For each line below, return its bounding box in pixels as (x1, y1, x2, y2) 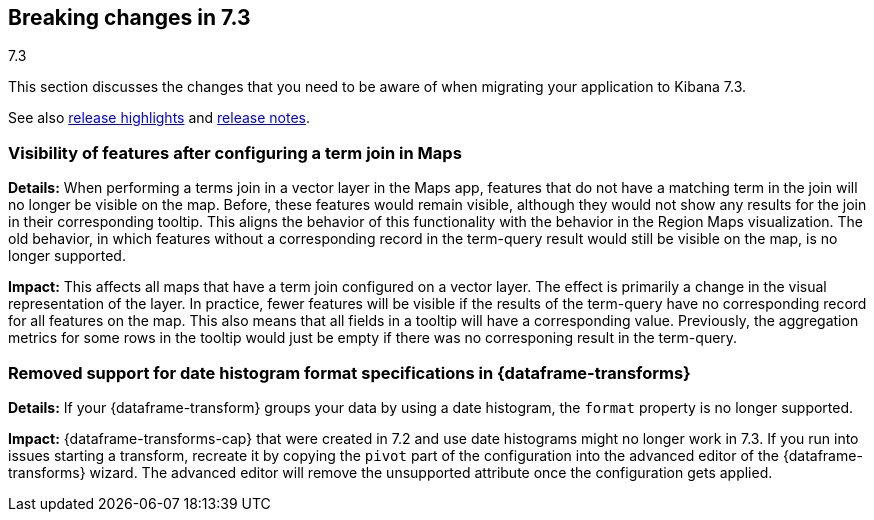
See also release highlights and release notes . (8, 109, 311, 127)
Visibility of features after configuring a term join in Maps (8, 142, 462, 163)
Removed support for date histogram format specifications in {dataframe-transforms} (8, 362, 691, 383)
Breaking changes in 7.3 (8, 5, 251, 30)
